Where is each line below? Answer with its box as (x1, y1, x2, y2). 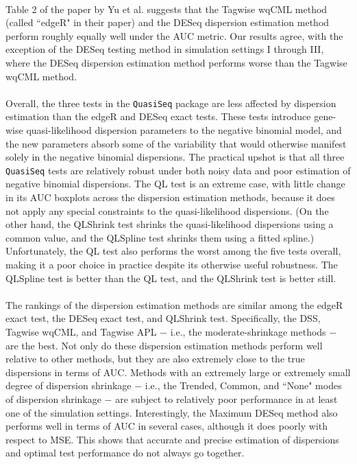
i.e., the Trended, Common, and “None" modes (145, 378, 342, 393)
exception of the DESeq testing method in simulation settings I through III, (5, 42, 324, 56)
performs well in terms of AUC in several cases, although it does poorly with (5, 419, 328, 433)
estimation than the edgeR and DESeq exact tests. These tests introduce (5, 109, 311, 124)
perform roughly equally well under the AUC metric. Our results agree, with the (5, 28, 343, 43)
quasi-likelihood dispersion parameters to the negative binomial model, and (26, 123, 342, 137)
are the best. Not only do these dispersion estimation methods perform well (5, 338, 323, 352)
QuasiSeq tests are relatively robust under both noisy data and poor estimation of (5, 163, 351, 177)
